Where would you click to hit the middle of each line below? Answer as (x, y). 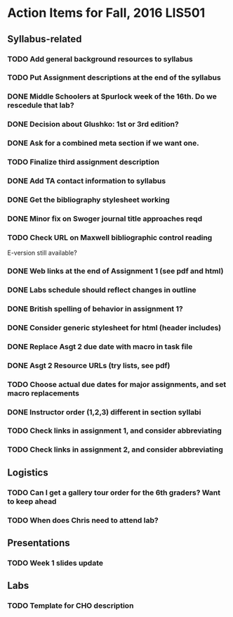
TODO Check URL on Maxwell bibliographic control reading (110, 237)
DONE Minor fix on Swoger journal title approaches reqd (105, 218)
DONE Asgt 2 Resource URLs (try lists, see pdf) (89, 365)
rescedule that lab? (41, 106)
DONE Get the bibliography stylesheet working (88, 200)
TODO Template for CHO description (71, 606)
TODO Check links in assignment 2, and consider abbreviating (115, 450)
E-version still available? (42, 253)
